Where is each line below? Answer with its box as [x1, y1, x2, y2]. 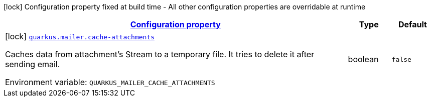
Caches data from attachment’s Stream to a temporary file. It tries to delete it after [5, 49, 315, 59]
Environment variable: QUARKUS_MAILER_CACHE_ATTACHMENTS [5, 77, 215, 87]
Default [398, 19, 427, 29]
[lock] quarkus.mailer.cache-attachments [5, 31, 155, 41]
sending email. [5, 59, 60, 69]
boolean [348, 54, 379, 64]
